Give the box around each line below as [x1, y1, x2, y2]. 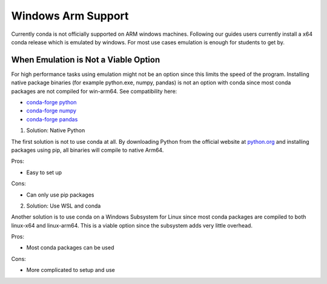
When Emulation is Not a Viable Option [11, 55, 160, 65]
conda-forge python [26, 99, 77, 106]
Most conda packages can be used [26, 244, 114, 251]
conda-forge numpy [26, 107, 77, 115]
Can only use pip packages [26, 191, 94, 198]
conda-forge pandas [26, 115, 78, 123]
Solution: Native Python [26, 127, 85, 134]
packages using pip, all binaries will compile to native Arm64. [11, 146, 164, 154]
